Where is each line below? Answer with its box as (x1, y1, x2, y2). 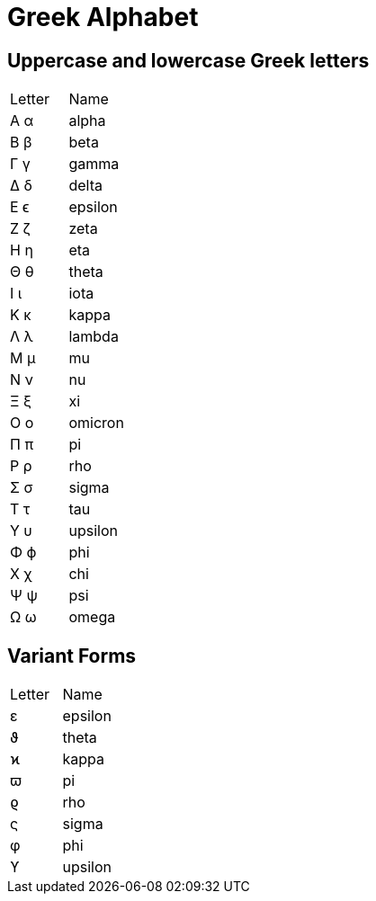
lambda (68, 327, 119, 346)
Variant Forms (7, 644, 137, 667)
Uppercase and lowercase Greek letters (7, 49, 370, 72)
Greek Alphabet (7, 2, 199, 32)
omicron (68, 414, 124, 433)
